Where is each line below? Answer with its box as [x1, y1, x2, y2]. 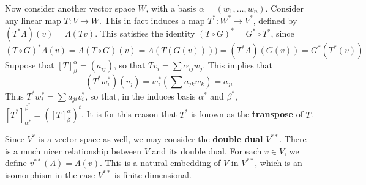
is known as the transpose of [191, 107, 303, 120]
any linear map [5, 13, 61, 26]
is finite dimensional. [114, 169, 192, 181]
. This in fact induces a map [99, 13, 205, 26]
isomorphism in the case [5, 169, 95, 181]
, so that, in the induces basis [85, 89, 196, 102]
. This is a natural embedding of [99, 156, 221, 169]
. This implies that [203, 59, 273, 71]
